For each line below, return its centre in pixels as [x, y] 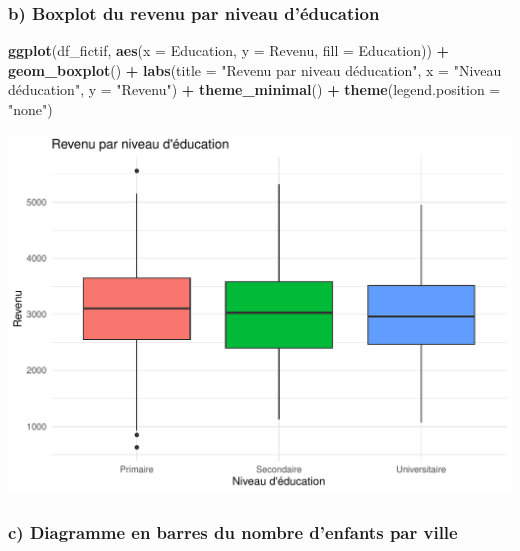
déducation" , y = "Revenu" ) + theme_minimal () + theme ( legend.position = [254, 89]
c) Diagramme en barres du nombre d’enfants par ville [233, 531]
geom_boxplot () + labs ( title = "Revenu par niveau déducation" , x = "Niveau [255, 69]
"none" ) [30, 109]
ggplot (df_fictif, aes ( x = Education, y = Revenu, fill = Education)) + [229, 50]
